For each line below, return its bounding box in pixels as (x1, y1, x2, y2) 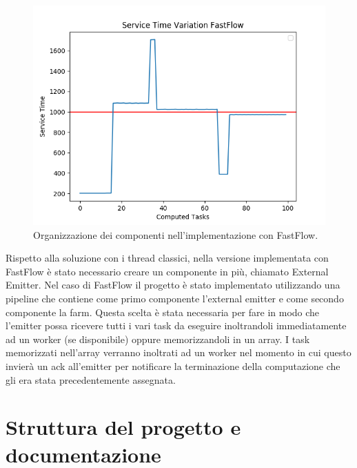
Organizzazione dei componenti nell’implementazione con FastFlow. (33, 227, 318, 242)
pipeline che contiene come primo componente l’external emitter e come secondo (6, 291, 344, 305)
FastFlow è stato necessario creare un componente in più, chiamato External (6, 264, 329, 278)
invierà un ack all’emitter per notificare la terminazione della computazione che (6, 358, 340, 373)
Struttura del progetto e (6, 413, 241, 441)
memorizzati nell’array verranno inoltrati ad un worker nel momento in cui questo (6, 345, 351, 360)
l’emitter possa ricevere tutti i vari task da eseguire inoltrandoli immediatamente (6, 318, 347, 333)
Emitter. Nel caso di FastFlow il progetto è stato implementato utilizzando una (6, 277, 340, 292)
